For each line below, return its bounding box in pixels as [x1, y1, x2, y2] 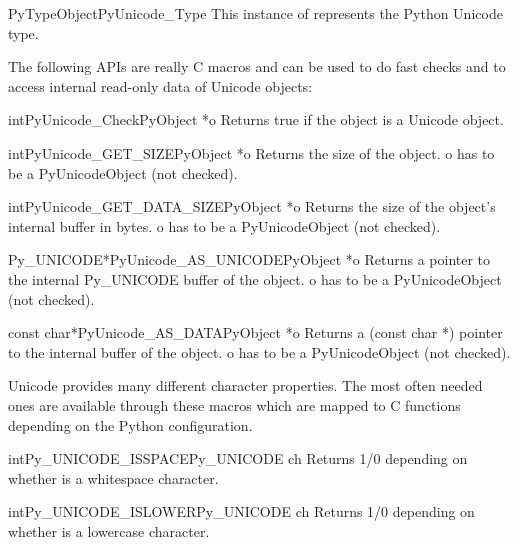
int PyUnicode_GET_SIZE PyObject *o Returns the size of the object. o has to [8, 142, 495, 163]
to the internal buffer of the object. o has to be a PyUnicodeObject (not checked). [8, 341, 511, 362]
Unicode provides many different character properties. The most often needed [8, 375, 483, 396]
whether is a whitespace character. [8, 467, 219, 488]
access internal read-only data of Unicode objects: [8, 75, 313, 96]
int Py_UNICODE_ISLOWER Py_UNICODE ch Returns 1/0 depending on [8, 501, 475, 522]
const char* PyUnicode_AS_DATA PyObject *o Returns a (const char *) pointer [8, 322, 503, 343]
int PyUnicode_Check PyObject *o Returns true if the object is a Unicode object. [8, 109, 504, 130]
